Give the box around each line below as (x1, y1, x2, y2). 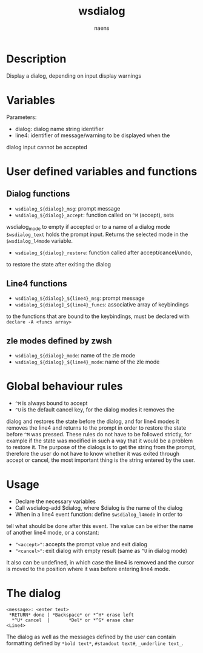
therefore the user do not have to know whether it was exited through (6, 450, 180, 457)
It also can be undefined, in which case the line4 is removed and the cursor (6, 558, 195, 566)
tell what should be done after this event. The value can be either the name (6, 522, 194, 529)
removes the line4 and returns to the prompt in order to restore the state (6, 424, 187, 431)
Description (6, 52, 67, 66)
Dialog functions (6, 189, 70, 199)
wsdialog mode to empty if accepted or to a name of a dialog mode (6, 223, 171, 232)
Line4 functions (6, 278, 68, 289)
